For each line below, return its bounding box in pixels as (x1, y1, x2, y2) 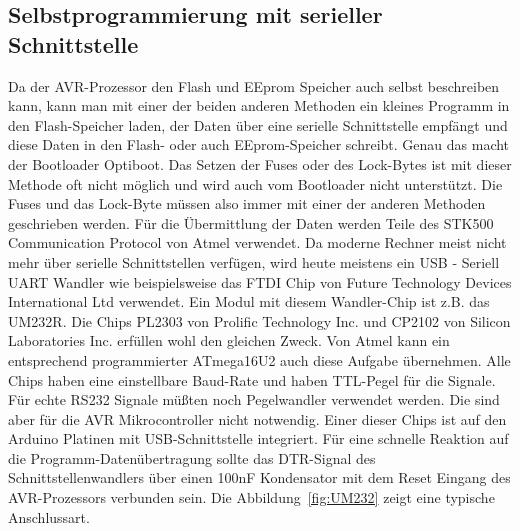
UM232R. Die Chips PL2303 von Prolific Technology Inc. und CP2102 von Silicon (8, 310, 511, 331)
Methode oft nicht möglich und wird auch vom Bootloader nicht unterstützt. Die (8, 173, 503, 194)
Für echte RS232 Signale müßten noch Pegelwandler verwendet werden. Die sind (8, 389, 500, 410)
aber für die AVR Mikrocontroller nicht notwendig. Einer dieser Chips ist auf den (8, 408, 507, 429)
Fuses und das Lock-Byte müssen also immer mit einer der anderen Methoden (8, 193, 486, 214)
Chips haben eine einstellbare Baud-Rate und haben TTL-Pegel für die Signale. (8, 369, 496, 390)
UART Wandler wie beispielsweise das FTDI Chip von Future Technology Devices (8, 271, 512, 292)
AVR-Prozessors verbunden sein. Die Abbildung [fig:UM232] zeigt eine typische (8, 487, 495, 508)
